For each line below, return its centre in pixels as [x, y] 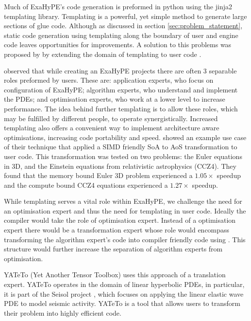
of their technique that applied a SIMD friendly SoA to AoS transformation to [121, 147]
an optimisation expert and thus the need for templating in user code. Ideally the [125, 210]
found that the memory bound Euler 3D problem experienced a [98, 175]
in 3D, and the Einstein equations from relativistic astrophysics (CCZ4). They [120, 166]
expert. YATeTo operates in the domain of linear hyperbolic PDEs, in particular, [124, 284]
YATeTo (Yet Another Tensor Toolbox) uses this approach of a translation [115, 275]
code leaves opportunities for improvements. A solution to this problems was [118, 45]
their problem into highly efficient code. [63, 312]
